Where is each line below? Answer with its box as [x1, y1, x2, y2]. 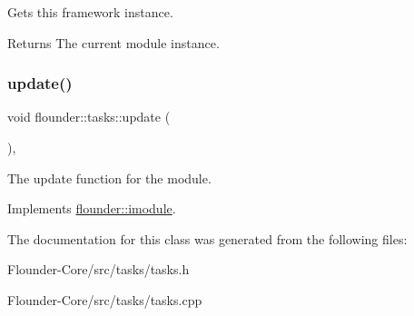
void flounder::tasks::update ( [7, 107, 171, 126]
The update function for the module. [7, 168, 212, 187]
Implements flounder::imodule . [7, 199, 176, 218]
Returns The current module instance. [7, 33, 220, 52]
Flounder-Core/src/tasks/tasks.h [7, 260, 190, 279]
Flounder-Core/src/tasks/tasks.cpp [7, 290, 202, 309]
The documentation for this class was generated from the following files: [7, 229, 408, 248]
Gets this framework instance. [7, 3, 173, 21]
